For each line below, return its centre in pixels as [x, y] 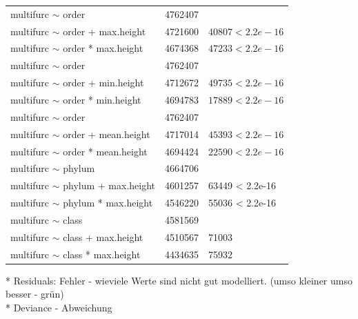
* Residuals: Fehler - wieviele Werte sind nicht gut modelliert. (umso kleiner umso [179, 280]
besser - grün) [35, 294]
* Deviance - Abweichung [59, 307]
